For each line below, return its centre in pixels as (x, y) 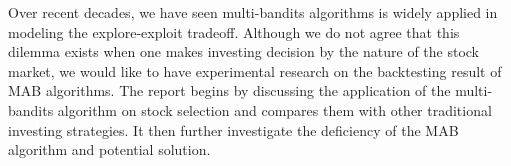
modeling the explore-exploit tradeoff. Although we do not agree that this (234, 31)
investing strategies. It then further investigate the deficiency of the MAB (233, 129)
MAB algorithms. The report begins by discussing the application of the (229, 90)
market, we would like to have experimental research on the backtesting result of (255, 70)
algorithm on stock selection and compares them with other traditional (274, 109)
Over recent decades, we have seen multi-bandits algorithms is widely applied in (253, 12)
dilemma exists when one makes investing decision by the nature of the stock (244, 51)
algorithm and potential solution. (109, 149)
